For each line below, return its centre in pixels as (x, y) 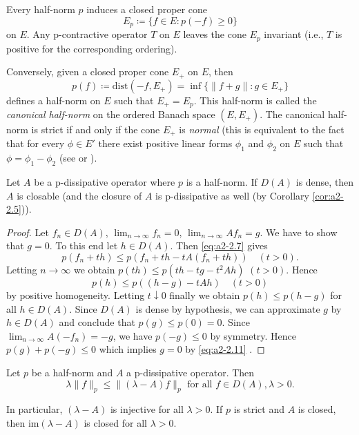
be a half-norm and (72, 372)
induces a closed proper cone (147, 9)
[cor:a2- (328, 195)
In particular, (35, 409)
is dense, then (325, 182)
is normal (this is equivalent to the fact (262, 129)
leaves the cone (215, 34)
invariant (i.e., (294, 34)
